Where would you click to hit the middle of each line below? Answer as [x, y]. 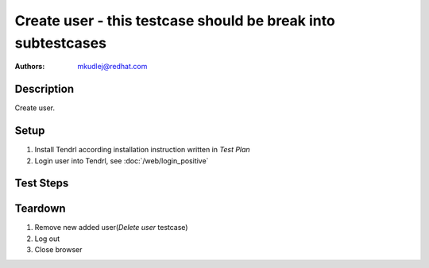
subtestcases [61, 43]
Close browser [58, 250]
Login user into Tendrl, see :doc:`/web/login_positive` [122, 161]
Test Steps [42, 184]
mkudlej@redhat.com [112, 67]
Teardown [41, 209]
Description [44, 89]
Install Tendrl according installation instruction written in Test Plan [142, 150]
